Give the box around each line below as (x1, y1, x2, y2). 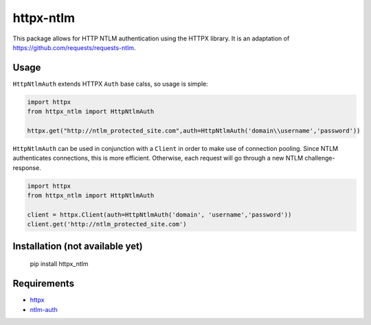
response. (12, 163, 41, 171)
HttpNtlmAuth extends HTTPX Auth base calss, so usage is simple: (12, 80, 209, 88)
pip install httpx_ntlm (30, 260, 89, 268)
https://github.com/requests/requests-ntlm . (12, 43, 136, 51)
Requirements (12, 278, 75, 289)
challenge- (304, 154, 336, 162)
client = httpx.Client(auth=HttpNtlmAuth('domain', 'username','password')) (27, 210, 292, 219)
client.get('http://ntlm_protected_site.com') (27, 220, 187, 228)
